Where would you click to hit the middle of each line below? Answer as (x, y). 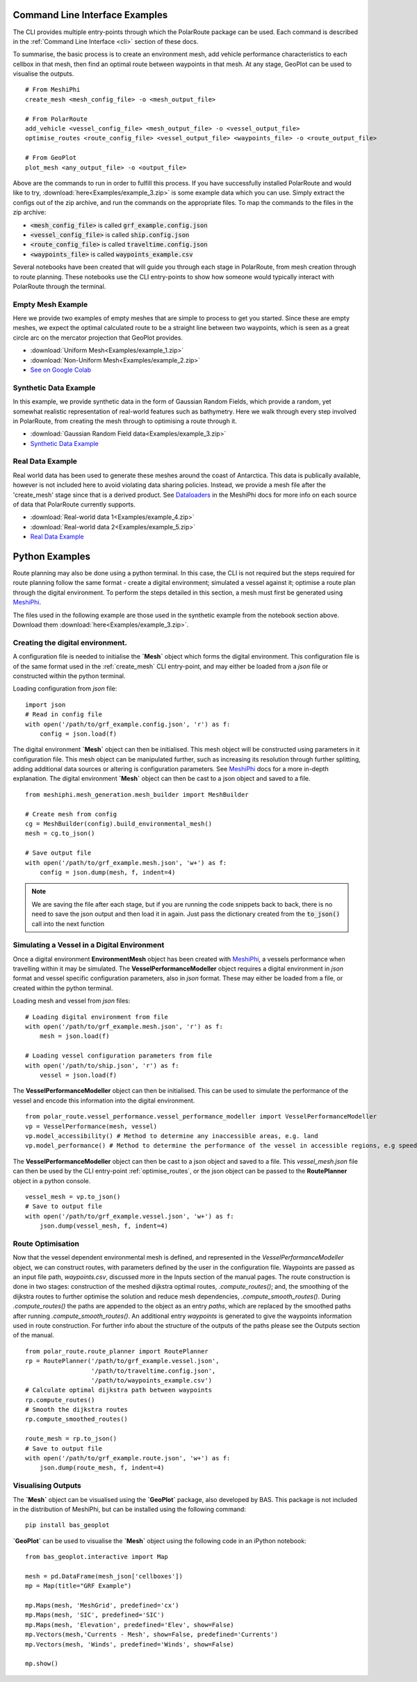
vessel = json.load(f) (78, 1075)
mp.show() (42, 1664)
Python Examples (51, 556)
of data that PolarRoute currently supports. (74, 504)
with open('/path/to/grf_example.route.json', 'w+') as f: (128, 1458)
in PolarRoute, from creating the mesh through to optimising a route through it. (125, 421)
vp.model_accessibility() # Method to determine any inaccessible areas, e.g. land (172, 1136)
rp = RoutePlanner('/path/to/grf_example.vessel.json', (122, 1361)
